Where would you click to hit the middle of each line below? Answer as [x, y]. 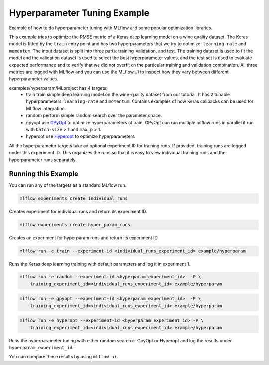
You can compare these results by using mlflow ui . [64, 357]
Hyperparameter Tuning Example [79, 13]
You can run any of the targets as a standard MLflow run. [68, 185]
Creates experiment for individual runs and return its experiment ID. [78, 212]
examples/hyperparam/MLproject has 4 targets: [58, 88]
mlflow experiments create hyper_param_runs [75, 225]
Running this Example [44, 174]
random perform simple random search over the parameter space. [94, 116]
